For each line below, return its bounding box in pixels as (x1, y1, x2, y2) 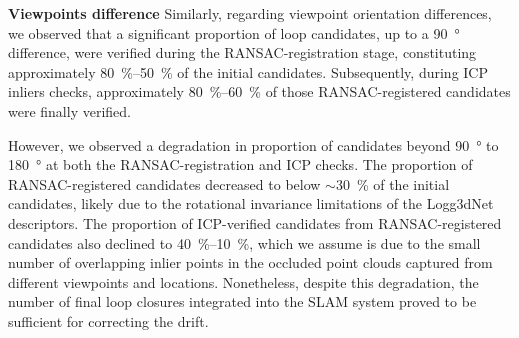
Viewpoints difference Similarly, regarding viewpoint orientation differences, (8, 3, 492, 23)
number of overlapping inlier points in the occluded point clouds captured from (8, 252, 493, 273)
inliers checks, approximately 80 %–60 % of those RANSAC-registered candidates (8, 81, 511, 102)
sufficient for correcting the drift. (8, 310, 209, 331)
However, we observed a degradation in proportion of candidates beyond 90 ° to (8, 134, 499, 155)
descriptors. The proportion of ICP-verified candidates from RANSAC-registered (8, 212, 502, 233)
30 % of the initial (335, 173, 450, 194)
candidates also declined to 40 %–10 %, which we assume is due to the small (8, 232, 481, 253)
